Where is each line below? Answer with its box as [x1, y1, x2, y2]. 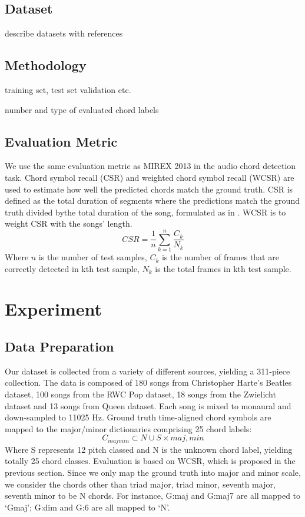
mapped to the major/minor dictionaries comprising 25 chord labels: [5, 422, 252, 435]
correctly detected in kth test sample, [5, 262, 140, 274]
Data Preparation [5, 337, 114, 356]
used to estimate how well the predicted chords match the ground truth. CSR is [5, 183, 293, 195]
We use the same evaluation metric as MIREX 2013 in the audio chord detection [5, 160, 296, 172]
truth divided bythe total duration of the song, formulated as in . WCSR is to [5, 206, 286, 218]
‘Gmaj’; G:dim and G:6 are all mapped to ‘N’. [5, 501, 170, 513]
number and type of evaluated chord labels [5, 103, 159, 115]
